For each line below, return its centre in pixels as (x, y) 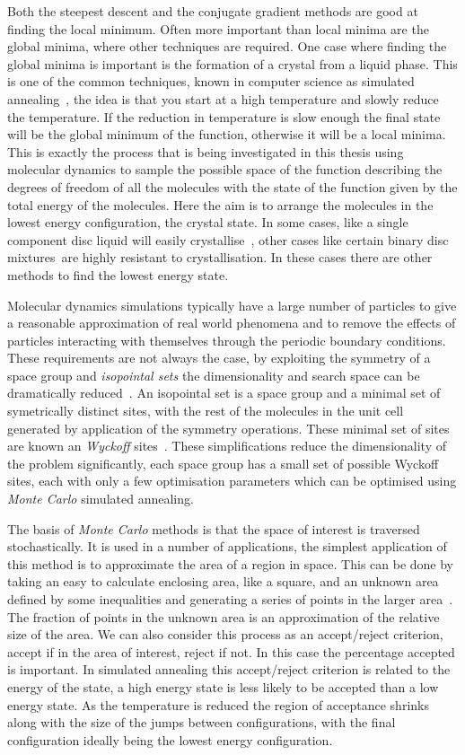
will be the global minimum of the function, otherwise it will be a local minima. (227, 134)
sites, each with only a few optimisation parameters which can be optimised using (232, 481)
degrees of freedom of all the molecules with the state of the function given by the (232, 186)
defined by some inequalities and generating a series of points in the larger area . (230, 599)
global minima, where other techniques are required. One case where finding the (227, 46)
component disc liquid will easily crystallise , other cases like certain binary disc (228, 239)
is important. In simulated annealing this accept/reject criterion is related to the (229, 669)
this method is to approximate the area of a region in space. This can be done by (231, 563)
